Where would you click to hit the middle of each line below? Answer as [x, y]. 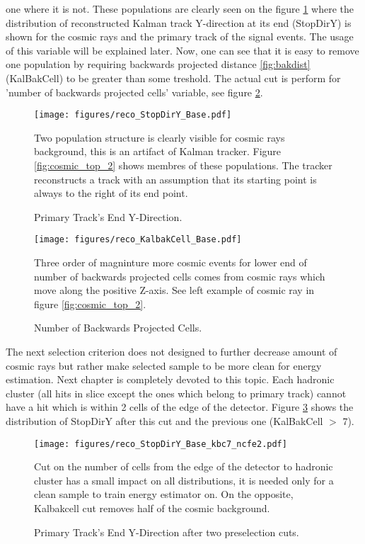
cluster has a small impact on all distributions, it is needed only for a [184, 480]
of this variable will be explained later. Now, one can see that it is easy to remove [182, 50]
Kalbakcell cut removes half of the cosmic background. [152, 508]
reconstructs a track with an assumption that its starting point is [175, 179]
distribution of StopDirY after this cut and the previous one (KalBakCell [164, 420]
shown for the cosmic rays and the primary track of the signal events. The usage [180, 36]
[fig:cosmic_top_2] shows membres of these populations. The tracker [183, 165]
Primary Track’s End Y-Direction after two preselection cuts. [167, 532]
